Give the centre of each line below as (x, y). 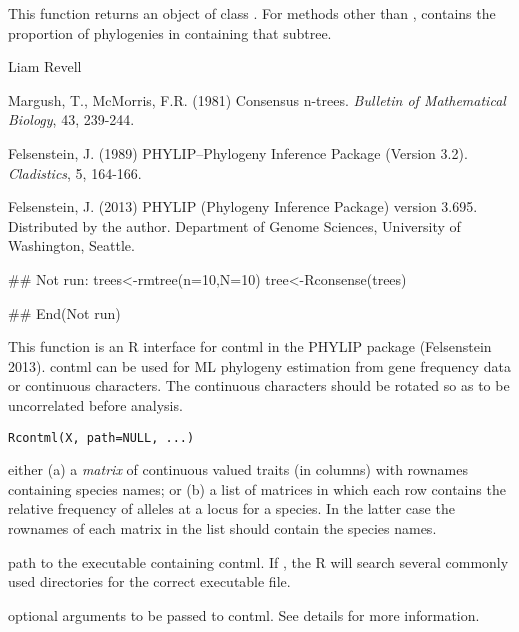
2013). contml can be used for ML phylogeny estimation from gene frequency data (259, 365)
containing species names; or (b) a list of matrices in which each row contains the (257, 488)
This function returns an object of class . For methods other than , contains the (252, 13)
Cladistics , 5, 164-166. (75, 172)
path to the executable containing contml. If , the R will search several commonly (258, 561)
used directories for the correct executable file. (149, 581)
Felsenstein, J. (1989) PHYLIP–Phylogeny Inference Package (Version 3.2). (238, 152)
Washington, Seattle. (71, 245)
